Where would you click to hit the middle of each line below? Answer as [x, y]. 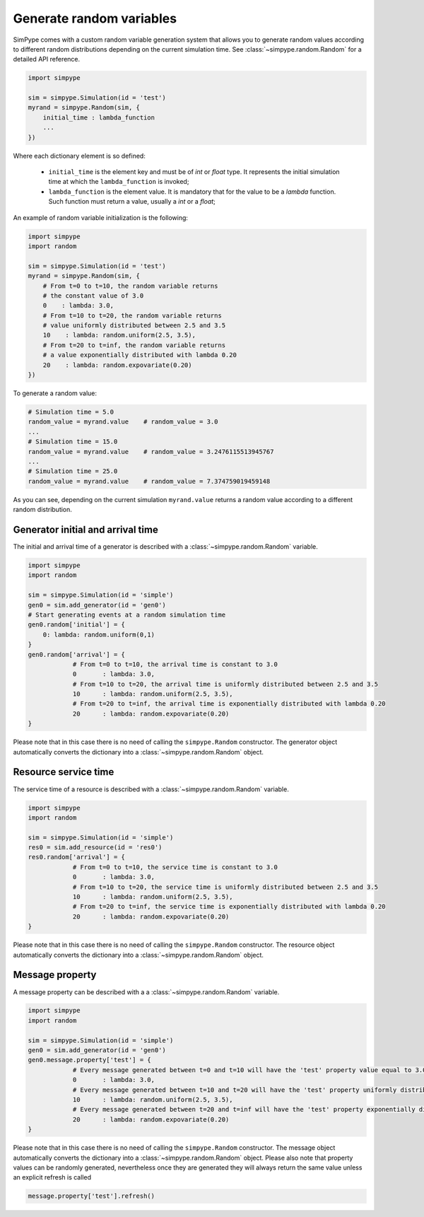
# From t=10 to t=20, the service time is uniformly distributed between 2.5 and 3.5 [225, 887]
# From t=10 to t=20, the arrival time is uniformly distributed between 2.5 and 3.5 [225, 684]
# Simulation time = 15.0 [73, 442]
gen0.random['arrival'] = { [76, 654]
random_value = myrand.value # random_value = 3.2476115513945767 [151, 452]
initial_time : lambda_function [99, 117]
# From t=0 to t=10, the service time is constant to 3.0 [175, 867]
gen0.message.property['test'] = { [89, 1060]
